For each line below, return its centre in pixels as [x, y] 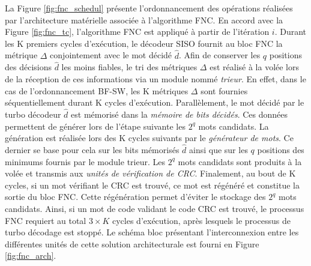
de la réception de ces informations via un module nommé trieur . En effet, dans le [155, 79]
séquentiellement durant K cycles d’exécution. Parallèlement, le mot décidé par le [155, 102]
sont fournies [224, 90]
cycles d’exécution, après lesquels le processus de [201, 220]
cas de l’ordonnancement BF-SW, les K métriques [97, 90]
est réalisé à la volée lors [255, 67]
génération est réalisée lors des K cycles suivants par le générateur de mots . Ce [149, 138]
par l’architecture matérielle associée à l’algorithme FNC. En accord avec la [144, 20]
